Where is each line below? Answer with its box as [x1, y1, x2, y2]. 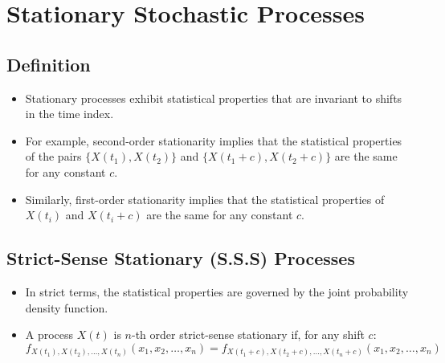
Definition [6, 51, 91, 76]
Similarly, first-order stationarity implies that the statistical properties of [25, 190, 385, 207]
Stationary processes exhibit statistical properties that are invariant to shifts [25, 89, 402, 106]
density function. [25, 299, 108, 316]
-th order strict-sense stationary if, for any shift [132, 326, 365, 343]
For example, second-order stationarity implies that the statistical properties [25, 132, 402, 149]
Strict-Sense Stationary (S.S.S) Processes [6, 246, 355, 271]
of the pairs [25, 148, 82, 165]
